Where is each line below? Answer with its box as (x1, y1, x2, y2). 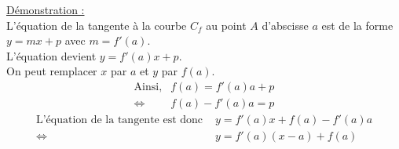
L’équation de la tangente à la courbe (6, 16, 187, 33)
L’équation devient (6, 47, 97, 64)
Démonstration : (6, 2, 85, 17)
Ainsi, (134, 81, 163, 93)
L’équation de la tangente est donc (35, 114, 203, 126)
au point (206, 16, 247, 33)
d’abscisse (262, 16, 309, 33)
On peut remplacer (6, 63, 97, 79)
